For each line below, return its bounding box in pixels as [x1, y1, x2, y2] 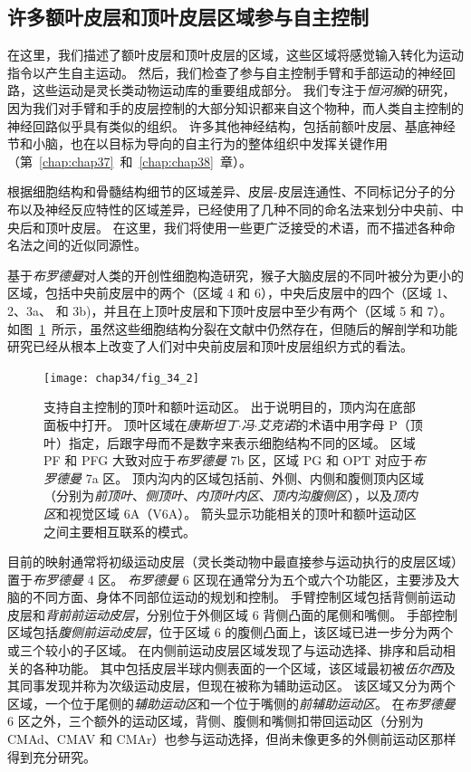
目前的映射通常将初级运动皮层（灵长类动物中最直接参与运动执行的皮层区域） [7, 552, 464, 571]
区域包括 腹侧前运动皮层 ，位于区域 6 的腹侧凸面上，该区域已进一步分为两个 [7, 623, 454, 642]
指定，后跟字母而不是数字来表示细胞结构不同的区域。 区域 [68, 433, 416, 452]
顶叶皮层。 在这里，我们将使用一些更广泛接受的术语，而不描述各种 [44, 217, 443, 236]
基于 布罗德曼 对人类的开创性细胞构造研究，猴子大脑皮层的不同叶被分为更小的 [7, 265, 464, 284]
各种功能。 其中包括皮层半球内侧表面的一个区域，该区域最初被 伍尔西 [32, 658, 443, 677]
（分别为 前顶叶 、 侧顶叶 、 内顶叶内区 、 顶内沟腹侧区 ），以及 [43, 486, 392, 505]
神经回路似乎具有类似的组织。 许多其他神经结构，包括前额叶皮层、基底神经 [7, 116, 456, 135]
